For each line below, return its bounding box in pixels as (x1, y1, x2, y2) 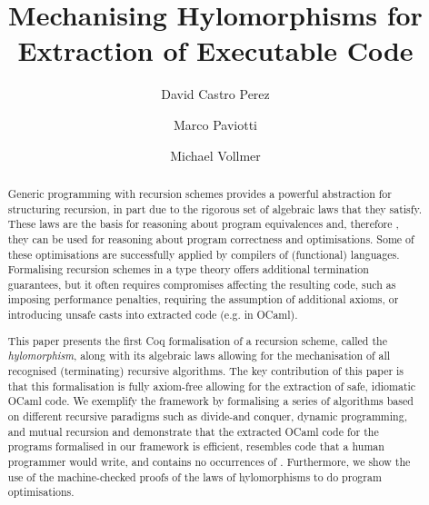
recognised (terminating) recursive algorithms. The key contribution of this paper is (7, 363, 404, 378)
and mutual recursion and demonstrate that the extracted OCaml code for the (7, 423, 379, 439)
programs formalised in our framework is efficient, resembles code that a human (7, 439, 384, 454)
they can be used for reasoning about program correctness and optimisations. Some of (7, 231, 414, 246)
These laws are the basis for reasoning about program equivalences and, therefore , (7, 216, 399, 232)
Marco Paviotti (173, 114, 258, 134)
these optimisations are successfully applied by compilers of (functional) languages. (7, 246, 400, 262)
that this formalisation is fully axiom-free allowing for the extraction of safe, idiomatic (7, 378, 416, 393)
